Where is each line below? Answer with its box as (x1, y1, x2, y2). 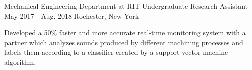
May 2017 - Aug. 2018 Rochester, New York (4, 10, 139, 21)
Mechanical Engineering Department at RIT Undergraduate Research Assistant (4, 1, 248, 11)
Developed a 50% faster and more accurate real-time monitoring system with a (4, 27, 246, 38)
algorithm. (4, 56, 36, 67)
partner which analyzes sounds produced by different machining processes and (4, 37, 243, 47)
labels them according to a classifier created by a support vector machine (4, 47, 228, 57)
